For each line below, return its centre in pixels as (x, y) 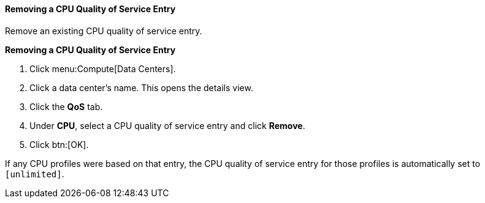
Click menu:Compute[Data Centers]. (103, 68)
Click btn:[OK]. (59, 144)
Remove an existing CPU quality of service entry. (104, 31)
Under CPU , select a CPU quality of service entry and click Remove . (167, 125)
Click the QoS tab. (66, 106)
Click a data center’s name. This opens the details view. (141, 87)
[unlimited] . (35, 174)
